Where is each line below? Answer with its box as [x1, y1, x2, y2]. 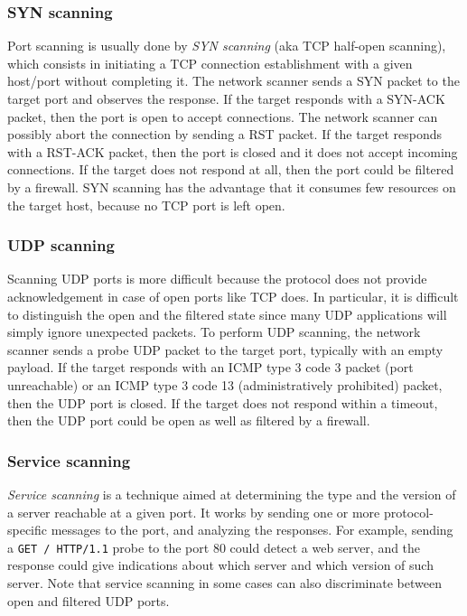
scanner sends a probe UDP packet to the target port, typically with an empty [7, 340, 444, 359]
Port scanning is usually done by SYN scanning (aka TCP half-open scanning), [7, 36, 446, 55]
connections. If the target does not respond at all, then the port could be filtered [7, 160, 454, 179]
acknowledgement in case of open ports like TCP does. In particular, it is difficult [7, 286, 459, 305]
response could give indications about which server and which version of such [7, 555, 434, 574]
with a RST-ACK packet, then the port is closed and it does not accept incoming [7, 142, 458, 161]
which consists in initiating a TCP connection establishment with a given [7, 53, 413, 72]
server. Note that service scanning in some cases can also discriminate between [7, 573, 442, 592]
